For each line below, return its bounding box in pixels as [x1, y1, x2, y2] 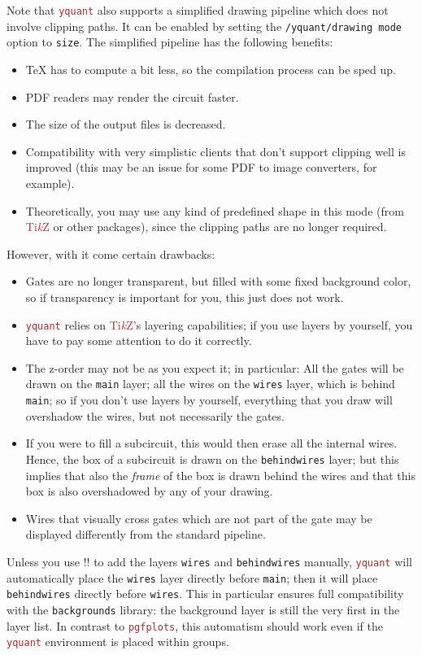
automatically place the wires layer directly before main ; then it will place [7, 569, 378, 586]
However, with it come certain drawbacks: [7, 245, 215, 262]
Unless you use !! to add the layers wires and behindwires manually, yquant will [7, 552, 412, 570]
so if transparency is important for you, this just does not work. [25, 288, 344, 305]
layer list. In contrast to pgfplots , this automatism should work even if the [7, 617, 383, 634]
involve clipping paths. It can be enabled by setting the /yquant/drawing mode [7, 17, 402, 34]
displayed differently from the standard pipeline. [25, 526, 266, 543]
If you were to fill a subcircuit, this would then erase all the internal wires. [25, 434, 398, 452]
